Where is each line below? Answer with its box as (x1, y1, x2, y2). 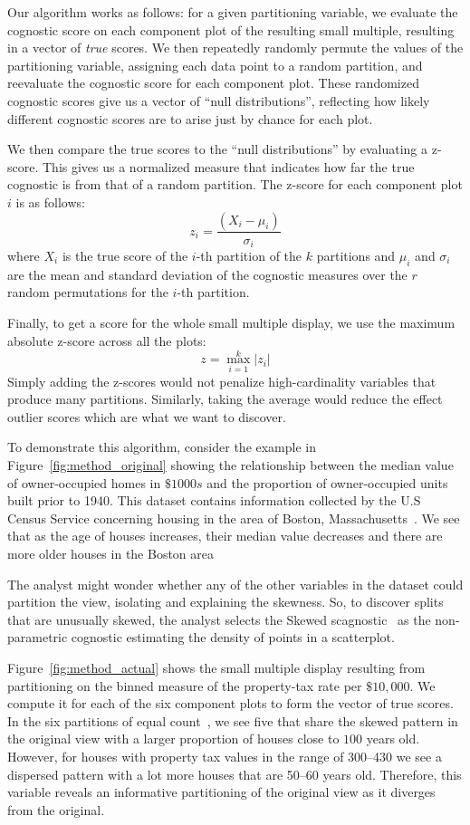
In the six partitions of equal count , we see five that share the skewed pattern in (7, 711, 458, 730)
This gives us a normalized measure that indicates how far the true (42, 157, 415, 176)
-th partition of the (196, 246, 302, 265)
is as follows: (15, 192, 85, 211)
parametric (7, 628, 68, 647)
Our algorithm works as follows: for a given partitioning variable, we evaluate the (7, 3, 458, 21)
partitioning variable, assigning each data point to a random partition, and (7, 55, 423, 74)
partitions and (316, 246, 396, 265)
